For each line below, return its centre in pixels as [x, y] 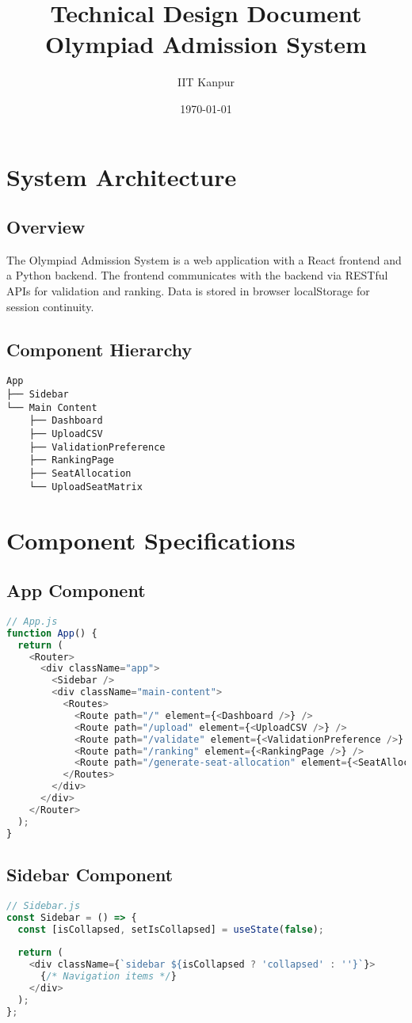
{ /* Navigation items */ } [108, 977]
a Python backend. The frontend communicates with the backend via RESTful [197, 275]
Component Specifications [151, 540]
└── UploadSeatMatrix [86, 487]
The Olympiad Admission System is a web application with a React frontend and [204, 259]
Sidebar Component [90, 874]
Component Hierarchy [99, 349]
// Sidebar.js [44, 905]
